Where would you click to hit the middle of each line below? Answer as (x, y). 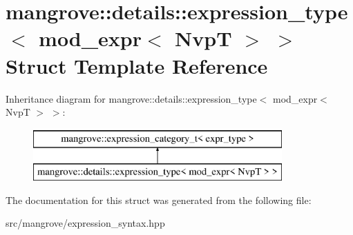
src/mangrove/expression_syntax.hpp (85, 223)
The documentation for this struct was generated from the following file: (159, 200)
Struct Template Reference (137, 65)
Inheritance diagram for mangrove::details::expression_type (131, 98)
